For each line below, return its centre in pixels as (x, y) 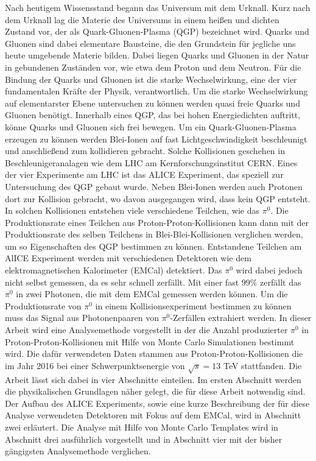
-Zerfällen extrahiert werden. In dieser (241, 318)
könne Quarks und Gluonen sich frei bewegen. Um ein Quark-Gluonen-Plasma (151, 126)
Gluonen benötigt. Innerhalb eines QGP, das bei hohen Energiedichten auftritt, (153, 115)
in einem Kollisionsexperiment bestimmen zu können (193, 305)
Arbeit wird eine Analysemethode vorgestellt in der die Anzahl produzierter (146, 330)
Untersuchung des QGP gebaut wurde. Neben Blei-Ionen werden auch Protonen (154, 186)
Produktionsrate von (43, 305)
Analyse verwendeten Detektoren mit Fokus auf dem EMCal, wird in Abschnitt (153, 415)
